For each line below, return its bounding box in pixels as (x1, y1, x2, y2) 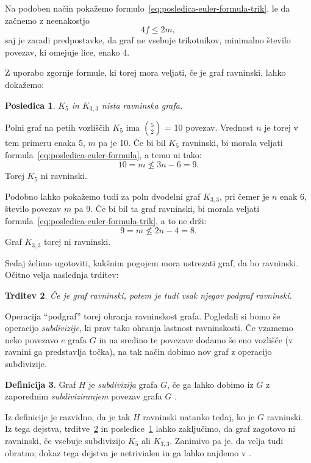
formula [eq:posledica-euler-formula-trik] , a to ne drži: (5, 214, 207, 227)
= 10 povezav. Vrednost (165, 121, 254, 134)
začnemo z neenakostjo (5, 13, 90, 26)
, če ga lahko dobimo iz (167, 377, 254, 390)
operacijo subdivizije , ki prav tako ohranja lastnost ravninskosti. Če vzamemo (5, 321, 293, 334)
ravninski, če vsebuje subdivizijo (5, 434, 126, 447)
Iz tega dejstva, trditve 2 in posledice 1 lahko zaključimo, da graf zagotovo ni (5, 422, 296, 435)
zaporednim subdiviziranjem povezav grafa (5, 390, 162, 403)
